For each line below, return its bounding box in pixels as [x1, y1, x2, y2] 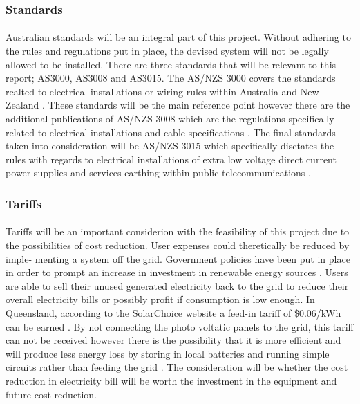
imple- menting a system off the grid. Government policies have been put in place [6, 251, 350, 266]
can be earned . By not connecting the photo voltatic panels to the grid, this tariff [6, 319, 354, 333]
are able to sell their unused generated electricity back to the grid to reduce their [6, 278, 349, 293]
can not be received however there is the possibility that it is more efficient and [6, 333, 341, 347]
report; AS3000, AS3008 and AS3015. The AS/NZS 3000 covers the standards [6, 71, 336, 85]
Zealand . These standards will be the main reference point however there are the [6, 98, 350, 112]
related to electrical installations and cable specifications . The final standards [6, 125, 336, 139]
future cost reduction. [6, 387, 97, 401]
